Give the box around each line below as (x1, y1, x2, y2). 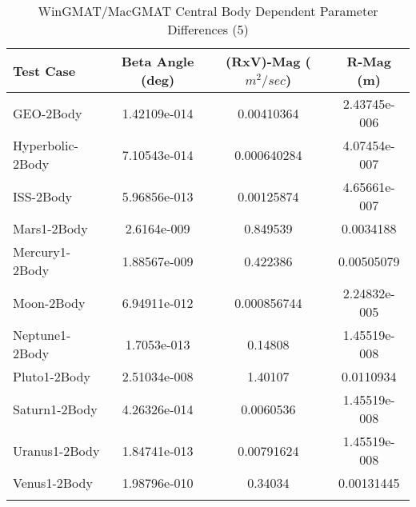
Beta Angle (121, 52, 194, 70)
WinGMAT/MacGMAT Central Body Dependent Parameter (38, 2, 378, 20)
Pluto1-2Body (13, 367, 90, 385)
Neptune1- (13, 325, 71, 344)
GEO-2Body (13, 103, 82, 122)
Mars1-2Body (13, 219, 88, 238)
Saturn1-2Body (13, 399, 98, 418)
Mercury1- (13, 242, 71, 261)
